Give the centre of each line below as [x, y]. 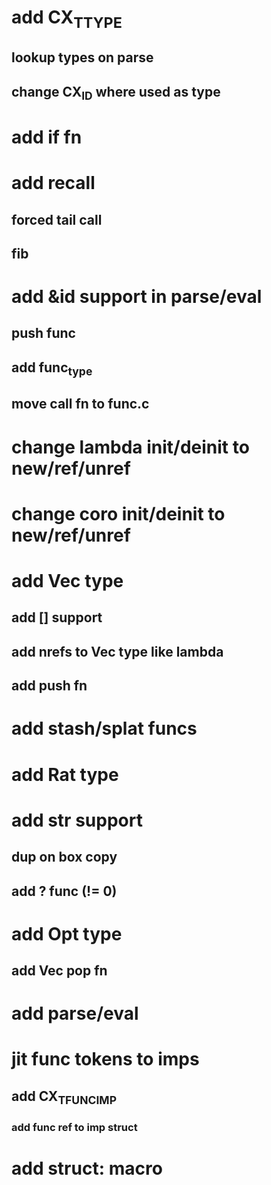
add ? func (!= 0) [64, 891]
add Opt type [67, 933]
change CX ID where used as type [116, 93]
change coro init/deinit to [118, 513]
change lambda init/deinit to [130, 447]
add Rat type [65, 774]
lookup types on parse [82, 57]
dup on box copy [64, 857]
